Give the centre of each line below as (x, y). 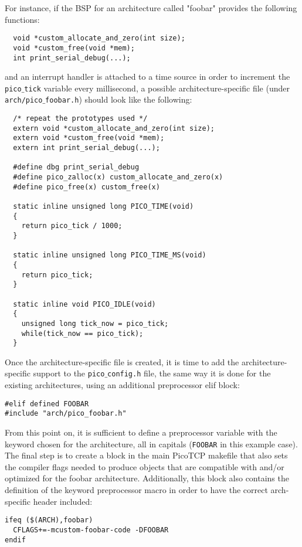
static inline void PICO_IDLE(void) (84, 304)
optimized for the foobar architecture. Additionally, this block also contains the (147, 478)
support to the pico (69, 373)
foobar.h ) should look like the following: (119, 99)
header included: (63, 501)
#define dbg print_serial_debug (76, 167)
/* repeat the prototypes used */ (80, 119)
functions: (22, 19)
